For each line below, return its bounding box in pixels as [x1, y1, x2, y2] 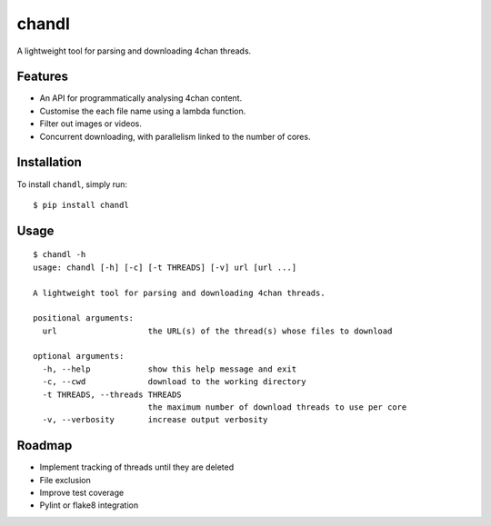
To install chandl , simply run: [16, 178, 127, 190]
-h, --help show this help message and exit [42, 363, 297, 374]
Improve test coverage [39, 487, 125, 499]
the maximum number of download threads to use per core [147, 402, 407, 412]
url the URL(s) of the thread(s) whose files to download [42, 325, 393, 336]
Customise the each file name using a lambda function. [39, 105, 246, 116]
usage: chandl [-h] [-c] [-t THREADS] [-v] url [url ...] [33, 262, 297, 273]
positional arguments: [33, 313, 135, 323]
